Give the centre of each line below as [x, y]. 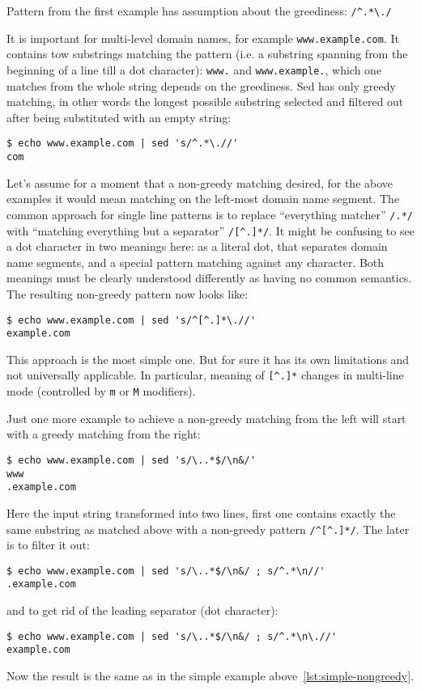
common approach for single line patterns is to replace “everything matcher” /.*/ [210, 214]
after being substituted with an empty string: [119, 117]
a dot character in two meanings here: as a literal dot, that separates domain [197, 246]
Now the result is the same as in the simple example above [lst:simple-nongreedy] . [210, 675]
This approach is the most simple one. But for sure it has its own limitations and [208, 359]
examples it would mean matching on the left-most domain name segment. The [203, 199]
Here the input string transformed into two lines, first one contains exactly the [201, 512]
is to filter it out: [48, 545]
